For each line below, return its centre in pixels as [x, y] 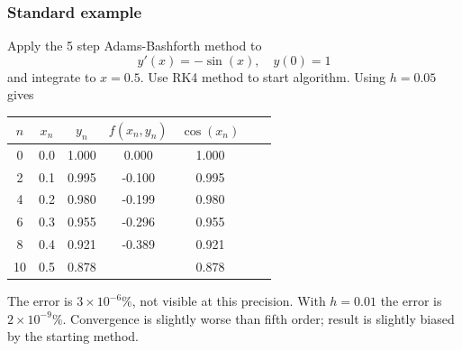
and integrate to [52, 76]
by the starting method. [73, 336]
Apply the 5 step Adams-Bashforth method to [135, 46]
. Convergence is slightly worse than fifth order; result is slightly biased [258, 318]
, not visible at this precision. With [229, 301]
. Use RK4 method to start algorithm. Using [263, 76]
